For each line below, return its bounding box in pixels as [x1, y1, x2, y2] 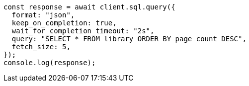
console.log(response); [3, 59, 96, 67]
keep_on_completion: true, [11, 19, 117, 27]
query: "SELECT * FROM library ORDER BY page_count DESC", [11, 35, 247, 43]
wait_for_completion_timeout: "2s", [11, 27, 155, 35]
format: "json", [11, 11, 75, 19]
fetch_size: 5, [11, 43, 71, 51]
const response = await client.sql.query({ [3, 3, 175, 11]
